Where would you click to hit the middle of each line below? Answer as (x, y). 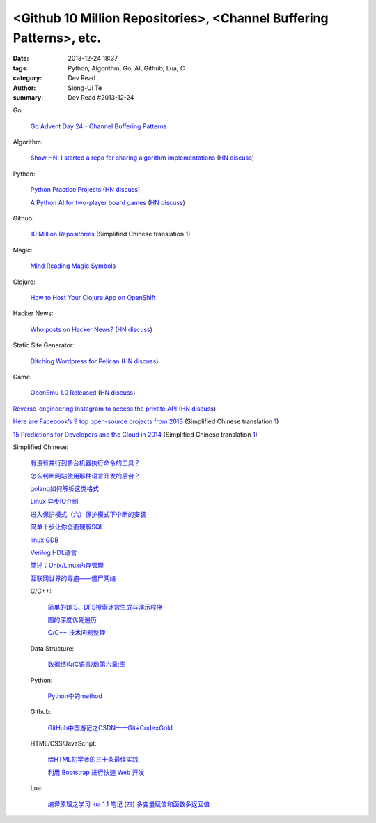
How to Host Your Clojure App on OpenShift (93, 297)
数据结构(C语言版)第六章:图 (87, 664)
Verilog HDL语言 (54, 553)
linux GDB (45, 540)
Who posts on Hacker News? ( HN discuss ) (92, 329)
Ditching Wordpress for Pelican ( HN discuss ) (94, 361)
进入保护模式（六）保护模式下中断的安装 (88, 514)
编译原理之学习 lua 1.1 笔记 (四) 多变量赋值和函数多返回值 (129, 804)
